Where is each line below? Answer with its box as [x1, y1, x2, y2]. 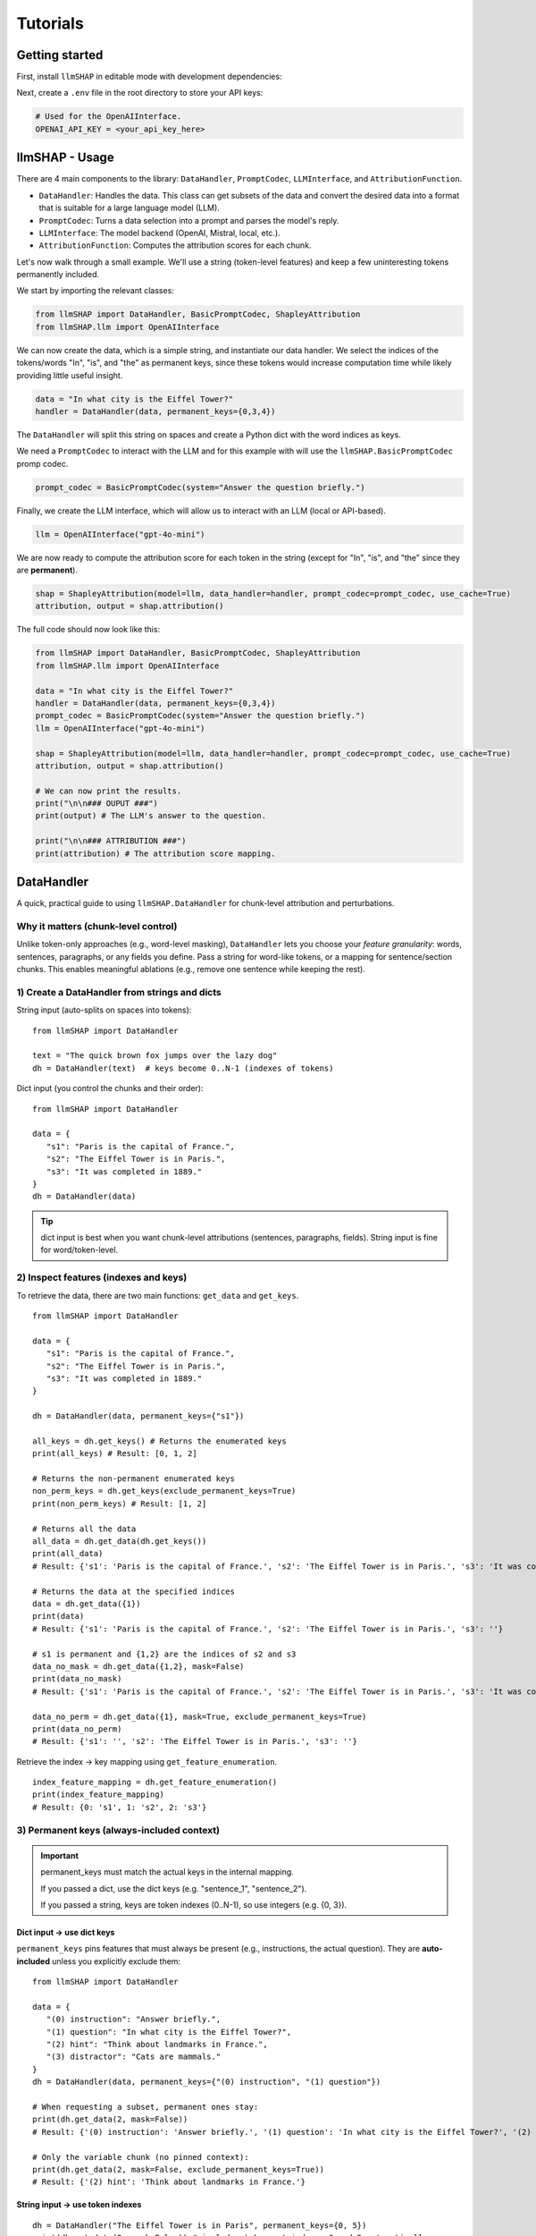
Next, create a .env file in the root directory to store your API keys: [16, 88, 264, 98]
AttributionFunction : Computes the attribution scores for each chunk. [38, 240, 312, 250]
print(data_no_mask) [32, 1673, 122, 1684]
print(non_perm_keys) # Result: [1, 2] [32, 1498, 207, 1509]
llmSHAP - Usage [16, 150, 115, 165]
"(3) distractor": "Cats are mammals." [46, 2052, 222, 2062]
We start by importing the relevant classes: [16, 285, 174, 296]
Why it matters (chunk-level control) [16, 919, 178, 932]
